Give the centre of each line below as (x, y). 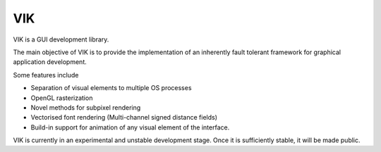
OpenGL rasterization (62, 98)
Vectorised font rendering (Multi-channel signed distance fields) (124, 118)
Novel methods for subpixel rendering (86, 107)
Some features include (46, 75)
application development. (50, 62)
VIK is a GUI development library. (61, 39)
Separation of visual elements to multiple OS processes (111, 88)
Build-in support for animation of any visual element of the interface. (130, 127)
